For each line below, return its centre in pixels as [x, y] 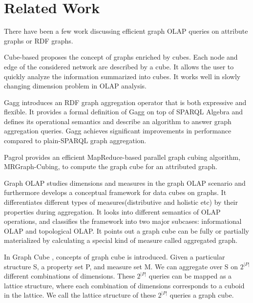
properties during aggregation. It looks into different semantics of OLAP [112, 211]
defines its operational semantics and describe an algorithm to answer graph [118, 121]
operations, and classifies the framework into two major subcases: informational [123, 221]
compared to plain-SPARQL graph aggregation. [75, 141]
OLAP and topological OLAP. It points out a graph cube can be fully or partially [126, 230]
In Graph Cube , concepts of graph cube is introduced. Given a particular [115, 257]
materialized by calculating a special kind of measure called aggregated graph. [121, 240]
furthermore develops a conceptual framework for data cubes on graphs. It [115, 192]
